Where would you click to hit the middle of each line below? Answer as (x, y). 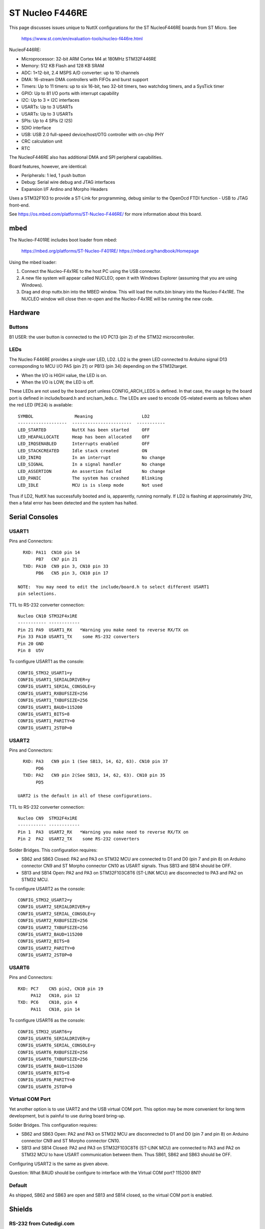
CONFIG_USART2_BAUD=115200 (50, 934)
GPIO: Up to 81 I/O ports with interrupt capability (70, 93)
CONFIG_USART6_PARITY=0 (46, 1080)
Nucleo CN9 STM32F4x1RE (48, 818)
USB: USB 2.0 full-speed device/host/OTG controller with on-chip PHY (93, 135)
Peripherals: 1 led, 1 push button (53, 175)
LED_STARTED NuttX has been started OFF (84, 430)
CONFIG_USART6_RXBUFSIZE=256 (53, 1052)
